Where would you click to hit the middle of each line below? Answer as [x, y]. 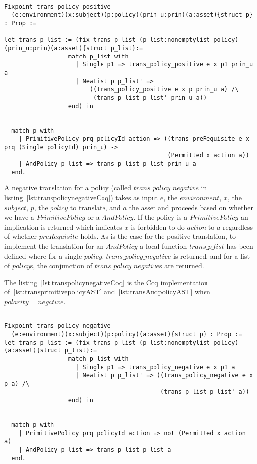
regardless [238, 226]
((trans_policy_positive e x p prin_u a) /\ [164, 89]
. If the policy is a [160, 217]
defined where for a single [43, 256]
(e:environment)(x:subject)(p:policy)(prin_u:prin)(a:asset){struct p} [132, 15]
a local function [163, 246]
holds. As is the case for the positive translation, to [158, 236]
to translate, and [95, 207]
